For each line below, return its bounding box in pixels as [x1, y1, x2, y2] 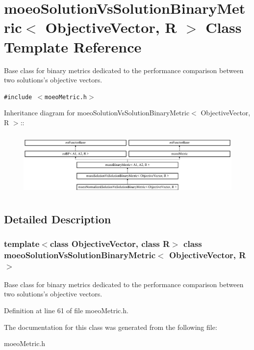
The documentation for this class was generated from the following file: [4, 322, 217, 332]
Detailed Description [4, 212, 111, 227]
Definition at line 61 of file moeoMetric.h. [4, 305, 128, 315]
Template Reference [4, 36, 142, 56]
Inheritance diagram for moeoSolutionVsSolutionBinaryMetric [4, 108, 190, 118]
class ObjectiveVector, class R [50, 237, 170, 249]
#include [4, 93, 32, 101]
